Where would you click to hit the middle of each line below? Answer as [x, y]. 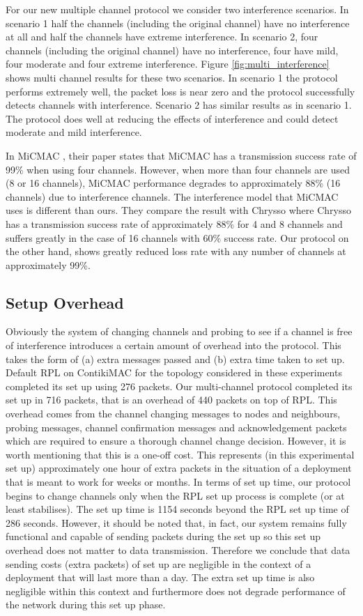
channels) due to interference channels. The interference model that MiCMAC [172, 196]
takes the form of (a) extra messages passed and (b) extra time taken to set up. [175, 359]
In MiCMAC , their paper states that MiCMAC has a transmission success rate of [181, 155]
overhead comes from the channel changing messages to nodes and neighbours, [173, 414]
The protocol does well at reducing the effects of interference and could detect [172, 118]
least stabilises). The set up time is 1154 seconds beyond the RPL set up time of [177, 509]
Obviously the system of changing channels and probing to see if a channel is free [179, 331]
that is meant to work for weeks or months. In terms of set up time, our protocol [178, 482]
